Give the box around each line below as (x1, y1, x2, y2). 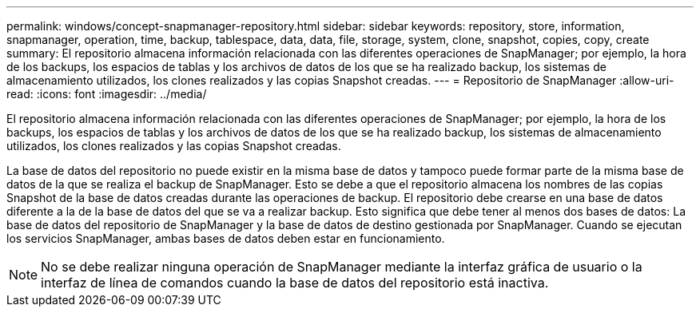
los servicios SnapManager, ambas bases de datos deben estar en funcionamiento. (6, 232, 445, 245)
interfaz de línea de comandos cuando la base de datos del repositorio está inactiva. (41, 275, 549, 291)
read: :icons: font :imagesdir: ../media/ (6, 87, 207, 101)
